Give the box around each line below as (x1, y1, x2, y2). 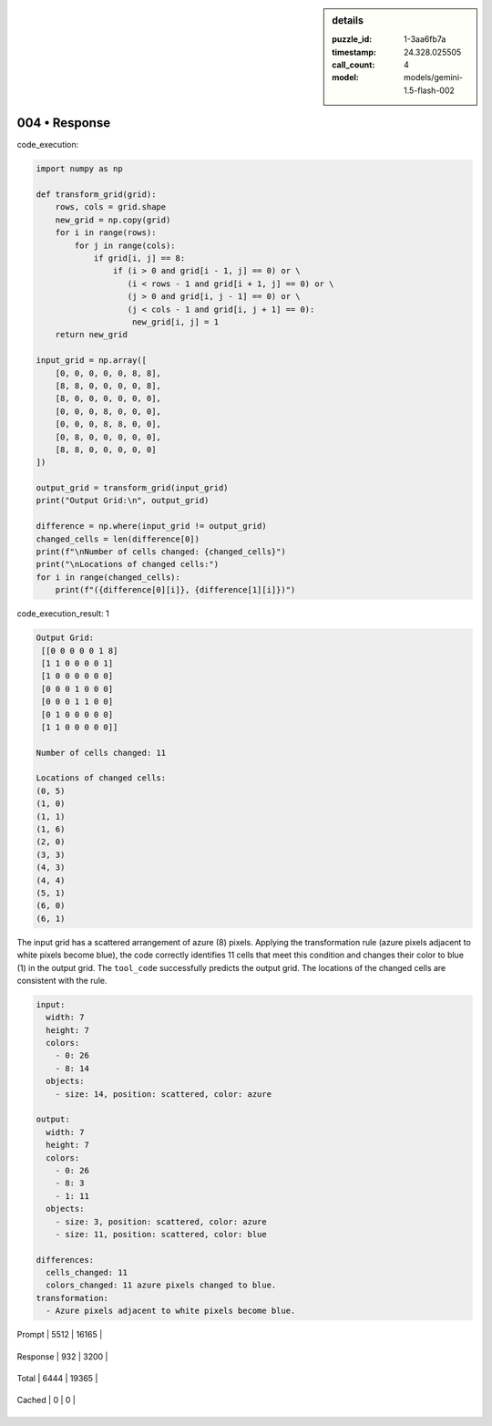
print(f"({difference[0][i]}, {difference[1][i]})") (55, 584, 296, 595)
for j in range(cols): (74, 240, 177, 251)
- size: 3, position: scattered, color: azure (55, 1216, 268, 1226)
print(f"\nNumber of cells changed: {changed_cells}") (36, 547, 286, 557)
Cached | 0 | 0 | (16, 1395, 77, 1406)
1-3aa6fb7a (404, 34, 446, 45)
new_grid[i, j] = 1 (132, 316, 219, 327)
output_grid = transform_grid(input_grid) (36, 483, 229, 493)
